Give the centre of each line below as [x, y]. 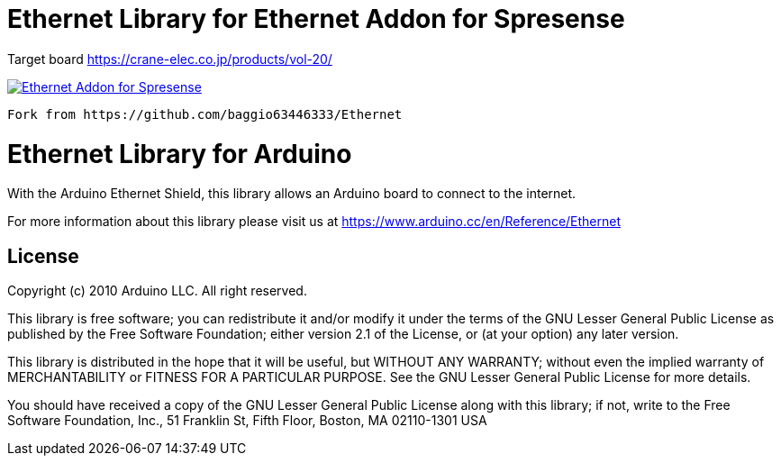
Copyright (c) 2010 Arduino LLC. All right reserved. [157, 291]
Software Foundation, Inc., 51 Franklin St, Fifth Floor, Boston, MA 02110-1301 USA [247, 421]
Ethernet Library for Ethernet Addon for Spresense [316, 19]
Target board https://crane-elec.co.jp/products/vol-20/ [170, 59]
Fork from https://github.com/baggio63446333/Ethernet [205, 114]
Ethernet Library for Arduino [180, 154]
